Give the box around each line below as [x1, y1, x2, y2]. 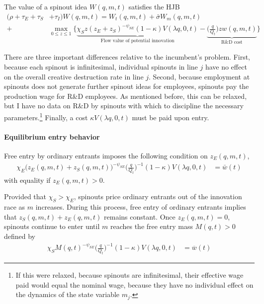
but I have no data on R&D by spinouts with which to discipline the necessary [4, 100, 244, 111]
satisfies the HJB [128, 1, 180, 11]
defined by [4, 231, 36, 241]
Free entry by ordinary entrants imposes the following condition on [4, 150, 208, 160]
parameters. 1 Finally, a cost [4, 110, 88, 122]
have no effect [205, 61, 247, 72]
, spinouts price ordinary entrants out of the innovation [74, 191, 242, 202]
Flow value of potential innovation [100, 38, 175, 43]
